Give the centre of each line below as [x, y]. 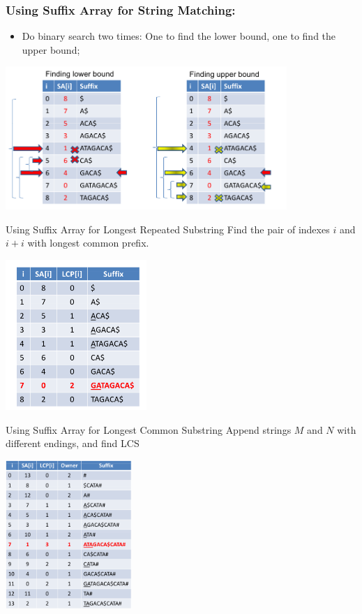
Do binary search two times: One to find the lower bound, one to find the [179, 36]
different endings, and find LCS [73, 443]
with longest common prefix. [88, 243]
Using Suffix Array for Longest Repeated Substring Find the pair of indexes [168, 229]
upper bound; [51, 49]
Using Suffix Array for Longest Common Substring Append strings [149, 429]
